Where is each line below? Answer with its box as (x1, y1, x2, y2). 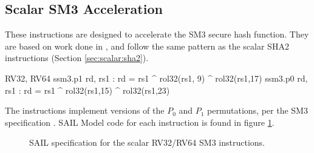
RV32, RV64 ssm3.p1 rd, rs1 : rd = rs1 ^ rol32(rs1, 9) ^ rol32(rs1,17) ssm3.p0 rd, (5, 71, 308, 84)
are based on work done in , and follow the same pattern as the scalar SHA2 (5, 39, 289, 52)
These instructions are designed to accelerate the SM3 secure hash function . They (5, 28, 309, 41)
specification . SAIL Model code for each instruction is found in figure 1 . (5, 116, 275, 128)
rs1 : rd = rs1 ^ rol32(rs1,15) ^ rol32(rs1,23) (5, 83, 170, 96)
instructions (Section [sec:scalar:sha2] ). (5, 51, 149, 64)
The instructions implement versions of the (5, 104, 165, 117)
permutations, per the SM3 (207, 104, 308, 117)
